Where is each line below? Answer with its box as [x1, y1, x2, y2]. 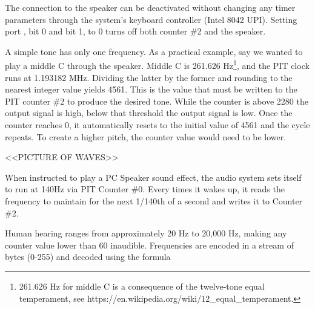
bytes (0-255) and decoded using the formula [5, 250, 171, 263]
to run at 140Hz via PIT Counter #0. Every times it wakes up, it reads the [5, 183, 285, 195]
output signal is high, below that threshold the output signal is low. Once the [5, 106, 293, 119]
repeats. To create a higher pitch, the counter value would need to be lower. [5, 130, 287, 143]
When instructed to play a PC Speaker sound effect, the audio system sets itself [5, 171, 302, 183]
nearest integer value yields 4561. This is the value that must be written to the [5, 83, 297, 96]
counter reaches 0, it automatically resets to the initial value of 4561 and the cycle [5, 119, 310, 131]
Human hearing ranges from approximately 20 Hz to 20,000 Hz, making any [5, 227, 287, 239]
